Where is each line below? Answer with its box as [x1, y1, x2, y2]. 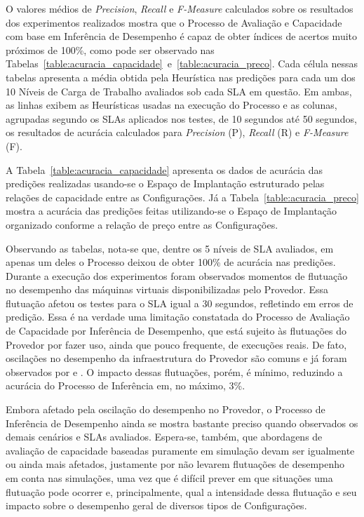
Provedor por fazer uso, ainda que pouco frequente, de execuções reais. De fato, [6, 337, 347, 351]
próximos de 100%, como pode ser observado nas [6, 42, 215, 57]
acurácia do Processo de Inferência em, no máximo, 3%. [6, 378, 245, 393]
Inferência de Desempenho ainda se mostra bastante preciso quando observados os [6, 415, 358, 430]
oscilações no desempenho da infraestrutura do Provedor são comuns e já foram [6, 351, 347, 365]
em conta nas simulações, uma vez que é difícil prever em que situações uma [6, 471, 333, 485]
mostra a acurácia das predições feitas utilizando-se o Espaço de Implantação [6, 203, 337, 218]
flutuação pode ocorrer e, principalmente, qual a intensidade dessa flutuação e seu [6, 484, 357, 499]
